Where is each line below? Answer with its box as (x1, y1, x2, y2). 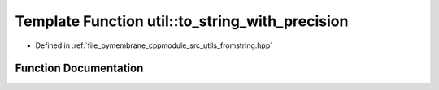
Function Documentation (15, 62, 144, 75)
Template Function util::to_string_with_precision (15, 12, 349, 30)
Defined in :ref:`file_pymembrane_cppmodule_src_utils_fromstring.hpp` (35, 41, 272, 50)
